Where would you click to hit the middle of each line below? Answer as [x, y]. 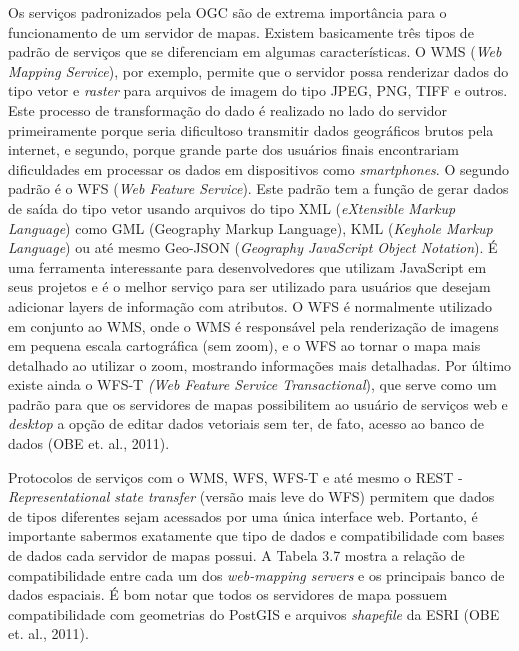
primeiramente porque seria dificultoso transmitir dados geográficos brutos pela [251, 129]
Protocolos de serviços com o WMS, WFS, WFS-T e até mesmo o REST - [235, 476]
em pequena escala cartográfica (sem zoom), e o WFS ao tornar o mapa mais [244, 345]
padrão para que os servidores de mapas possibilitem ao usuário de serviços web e [258, 403]
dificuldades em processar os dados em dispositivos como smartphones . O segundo [259, 168]
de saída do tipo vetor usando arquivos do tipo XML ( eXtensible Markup [232, 207]
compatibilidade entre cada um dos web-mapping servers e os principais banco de [256, 574]
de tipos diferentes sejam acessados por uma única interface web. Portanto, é [243, 515]
